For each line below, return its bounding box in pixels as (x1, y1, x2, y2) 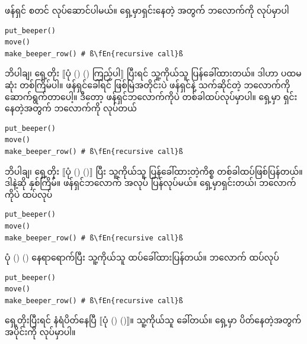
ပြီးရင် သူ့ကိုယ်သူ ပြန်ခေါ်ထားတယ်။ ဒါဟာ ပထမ (126, 67, 302, 79)
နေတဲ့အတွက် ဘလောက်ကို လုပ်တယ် (5, 102, 137, 114)
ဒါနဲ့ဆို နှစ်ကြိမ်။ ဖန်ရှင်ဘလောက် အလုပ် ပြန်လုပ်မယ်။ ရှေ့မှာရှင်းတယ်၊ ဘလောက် (5, 176, 296, 189)
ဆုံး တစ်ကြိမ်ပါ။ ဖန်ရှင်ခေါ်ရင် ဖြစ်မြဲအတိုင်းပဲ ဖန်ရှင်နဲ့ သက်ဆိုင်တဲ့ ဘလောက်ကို (5, 78, 290, 91)
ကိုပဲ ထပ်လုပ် (5, 188, 53, 200)
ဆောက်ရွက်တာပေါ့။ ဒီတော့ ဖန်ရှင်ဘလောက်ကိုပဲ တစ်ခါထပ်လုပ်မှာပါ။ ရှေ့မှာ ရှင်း (5, 90, 298, 102)
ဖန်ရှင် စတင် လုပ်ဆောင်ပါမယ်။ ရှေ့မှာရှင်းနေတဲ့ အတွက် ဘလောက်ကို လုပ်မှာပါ (5, 4, 289, 16)
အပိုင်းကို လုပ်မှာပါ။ (5, 326, 76, 338)
